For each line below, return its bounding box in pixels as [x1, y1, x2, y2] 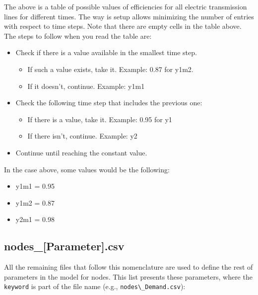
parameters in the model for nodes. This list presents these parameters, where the [4, 271, 253, 282]
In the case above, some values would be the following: [4, 164, 170, 174]
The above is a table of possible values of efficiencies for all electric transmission [4, 1, 247, 11]
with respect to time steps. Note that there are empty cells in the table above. [4, 21, 242, 31]
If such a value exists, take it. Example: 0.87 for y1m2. [27, 64, 193, 74]
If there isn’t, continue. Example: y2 [27, 131, 137, 141]
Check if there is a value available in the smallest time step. [15, 47, 197, 58]
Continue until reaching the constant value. [15, 147, 147, 157]
